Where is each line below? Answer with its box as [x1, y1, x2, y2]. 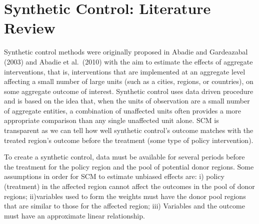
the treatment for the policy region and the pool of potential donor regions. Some [4, 161, 254, 171]
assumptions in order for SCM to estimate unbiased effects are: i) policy [4, 171, 224, 181]
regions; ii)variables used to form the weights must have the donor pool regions [4, 190, 246, 201]
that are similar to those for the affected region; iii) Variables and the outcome [4, 200, 245, 211]
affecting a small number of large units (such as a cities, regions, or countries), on [4, 76, 253, 86]
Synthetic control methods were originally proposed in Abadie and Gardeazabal [4, 46, 248, 57]
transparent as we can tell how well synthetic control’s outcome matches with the [4, 125, 253, 135]
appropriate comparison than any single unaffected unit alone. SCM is [4, 115, 219, 125]
